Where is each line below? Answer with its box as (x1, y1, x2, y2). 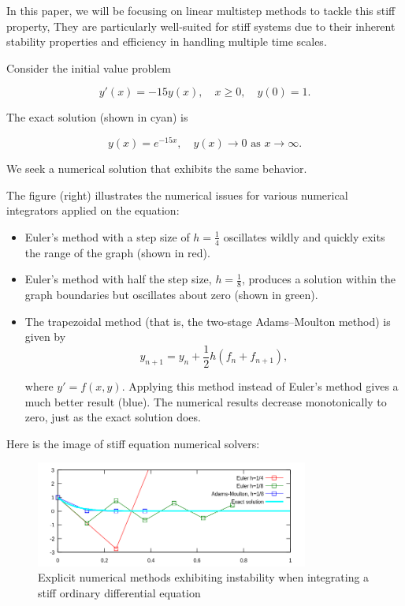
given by (24, 328, 66, 345)
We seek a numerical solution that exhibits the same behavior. (6, 160, 307, 177)
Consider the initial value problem (6, 59, 172, 76)
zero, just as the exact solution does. (24, 409, 201, 425)
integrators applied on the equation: (6, 202, 180, 219)
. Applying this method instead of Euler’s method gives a (121, 377, 399, 394)
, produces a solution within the (242, 271, 396, 287)
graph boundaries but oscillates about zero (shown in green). (24, 286, 318, 303)
